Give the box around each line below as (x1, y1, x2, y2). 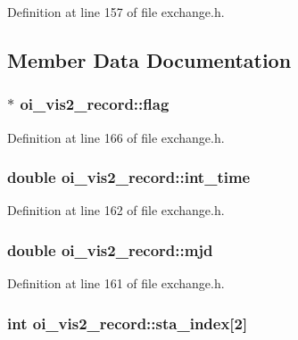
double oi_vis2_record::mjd (7, 238, 213, 261)
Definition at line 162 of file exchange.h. (7, 201, 225, 220)
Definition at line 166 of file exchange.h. (7, 128, 225, 146)
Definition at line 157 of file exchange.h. (7, 3, 225, 21)
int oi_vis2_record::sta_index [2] (7, 311, 248, 334)
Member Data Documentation (7, 46, 292, 73)
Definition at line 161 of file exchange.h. (7, 274, 225, 293)
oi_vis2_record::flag (20, 93, 170, 115)
